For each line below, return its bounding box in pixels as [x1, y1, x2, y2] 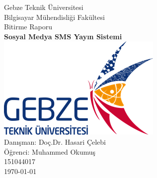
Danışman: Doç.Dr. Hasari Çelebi [4, 136, 106, 147]
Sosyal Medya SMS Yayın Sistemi [4, 31, 122, 41]
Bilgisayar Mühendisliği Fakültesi [4, 11, 105, 22]
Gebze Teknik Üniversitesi [4, 2, 83, 12]
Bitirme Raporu [4, 21, 52, 32]
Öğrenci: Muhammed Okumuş [4, 146, 96, 157]
